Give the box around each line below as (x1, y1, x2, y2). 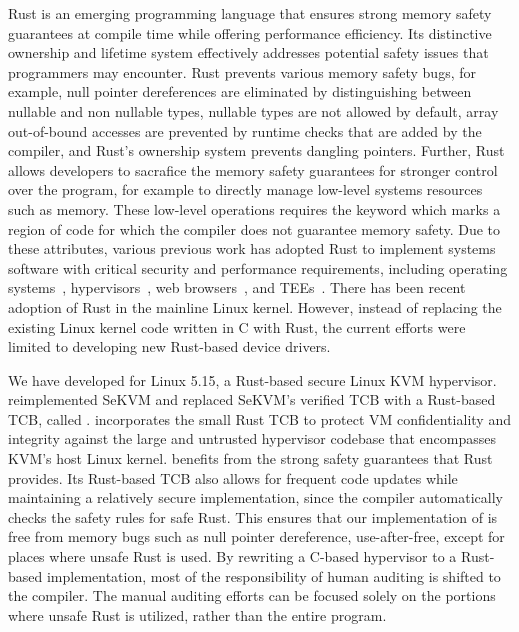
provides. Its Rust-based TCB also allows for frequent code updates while (8, 467, 458, 488)
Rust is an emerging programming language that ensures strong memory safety (8, 3, 492, 23)
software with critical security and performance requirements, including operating (8, 257, 508, 278)
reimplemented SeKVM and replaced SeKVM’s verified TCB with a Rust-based (8, 389, 496, 410)
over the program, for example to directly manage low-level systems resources (8, 179, 483, 200)
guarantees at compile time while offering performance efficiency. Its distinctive (8, 22, 492, 43)
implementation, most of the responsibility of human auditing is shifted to (46, 565, 501, 586)
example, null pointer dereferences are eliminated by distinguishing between (8, 81, 472, 102)
